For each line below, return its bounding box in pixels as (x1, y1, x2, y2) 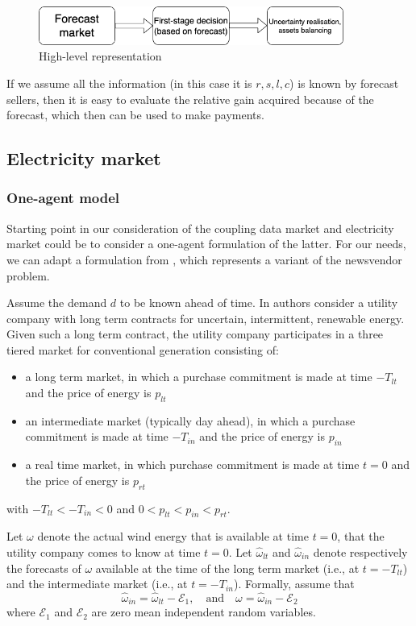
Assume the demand (6, 294, 107, 311)
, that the (337, 528, 385, 545)
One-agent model (6, 188, 120, 208)
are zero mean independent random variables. (91, 603, 316, 620)
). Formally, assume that (234, 575, 355, 592)
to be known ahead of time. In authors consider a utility (119, 294, 398, 311)
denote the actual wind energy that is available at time (37, 528, 309, 545)
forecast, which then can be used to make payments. (6, 106, 264, 123)
